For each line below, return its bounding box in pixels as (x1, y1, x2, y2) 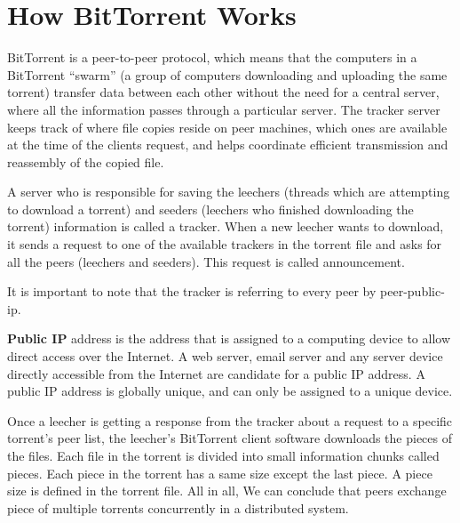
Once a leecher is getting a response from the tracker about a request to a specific (7, 411, 453, 430)
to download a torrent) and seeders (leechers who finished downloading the (7, 199, 414, 218)
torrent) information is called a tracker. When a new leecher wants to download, (7, 217, 444, 236)
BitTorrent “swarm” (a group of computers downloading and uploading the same (7, 65, 448, 84)
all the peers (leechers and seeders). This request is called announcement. (7, 252, 405, 270)
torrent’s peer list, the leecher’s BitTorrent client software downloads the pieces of (7, 429, 452, 447)
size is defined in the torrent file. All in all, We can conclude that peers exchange (7, 481, 447, 500)
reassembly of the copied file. (7, 152, 164, 171)
